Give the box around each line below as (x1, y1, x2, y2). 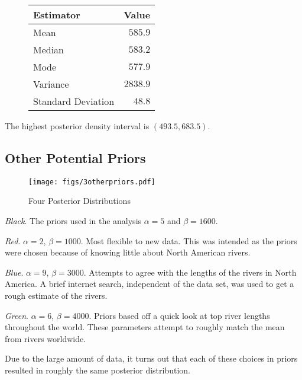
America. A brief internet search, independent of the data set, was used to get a (5, 277, 294, 290)
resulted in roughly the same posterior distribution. (5, 363, 190, 376)
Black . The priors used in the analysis (5, 215, 142, 227)
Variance (33, 77, 69, 91)
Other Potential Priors (5, 148, 146, 167)
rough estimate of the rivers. (5, 289, 108, 302)
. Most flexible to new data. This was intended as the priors (80, 234, 297, 247)
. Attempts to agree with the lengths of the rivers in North (83, 266, 297, 278)
